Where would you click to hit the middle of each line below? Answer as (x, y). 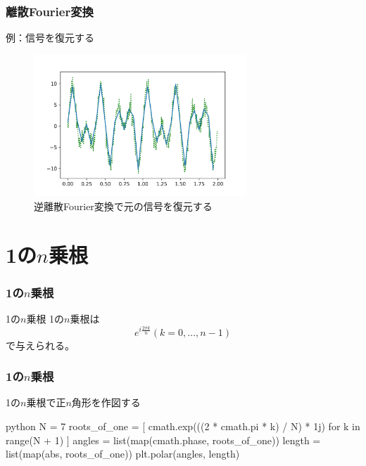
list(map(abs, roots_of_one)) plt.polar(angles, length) (123, 454)
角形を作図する (106, 402)
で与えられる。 (40, 345)
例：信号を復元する (50, 38)
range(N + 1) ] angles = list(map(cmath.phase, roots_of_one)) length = (163, 440)
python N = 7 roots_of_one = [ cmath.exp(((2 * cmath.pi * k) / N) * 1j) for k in (183, 426)
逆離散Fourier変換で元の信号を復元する (123, 206)
